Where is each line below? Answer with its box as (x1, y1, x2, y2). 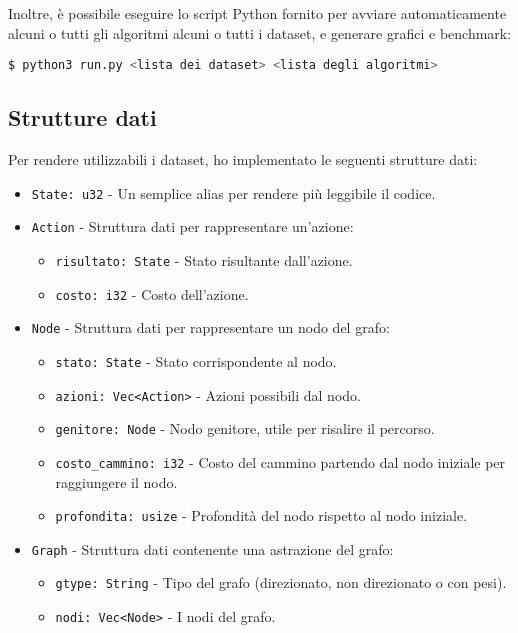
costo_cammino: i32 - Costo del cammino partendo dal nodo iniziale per (55, 451, 506, 472)
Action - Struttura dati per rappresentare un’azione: (31, 216, 354, 237)
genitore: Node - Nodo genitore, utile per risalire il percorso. (55, 418, 435, 439)
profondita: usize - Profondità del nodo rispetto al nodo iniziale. (55, 505, 468, 526)
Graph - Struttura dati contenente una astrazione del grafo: (31, 538, 394, 559)
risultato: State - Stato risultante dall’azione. (55, 249, 353, 270)
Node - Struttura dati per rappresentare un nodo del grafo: (31, 317, 390, 338)
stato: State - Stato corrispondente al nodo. (55, 350, 337, 371)
